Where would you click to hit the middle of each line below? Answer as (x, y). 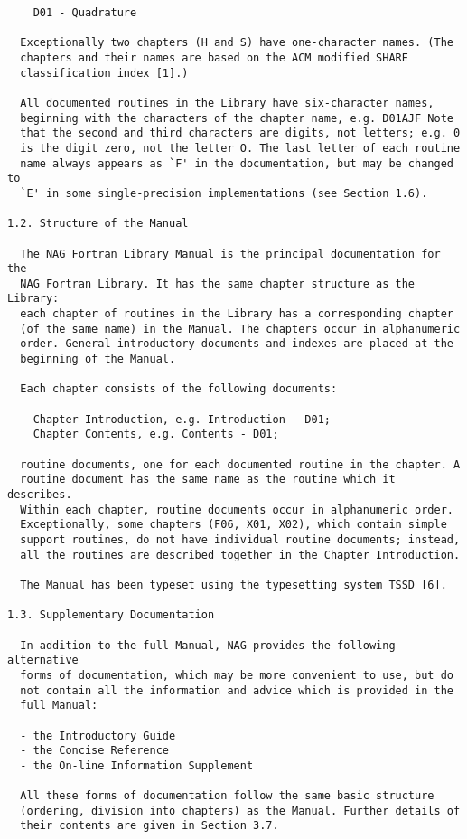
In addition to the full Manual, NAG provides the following (208, 645)
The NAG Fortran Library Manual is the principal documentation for (230, 254)
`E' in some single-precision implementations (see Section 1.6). (224, 193)
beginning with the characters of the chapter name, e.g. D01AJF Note (237, 118)
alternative (43, 660)
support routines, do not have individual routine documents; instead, (240, 539)
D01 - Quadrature (85, 13)
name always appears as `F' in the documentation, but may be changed (237, 163)
